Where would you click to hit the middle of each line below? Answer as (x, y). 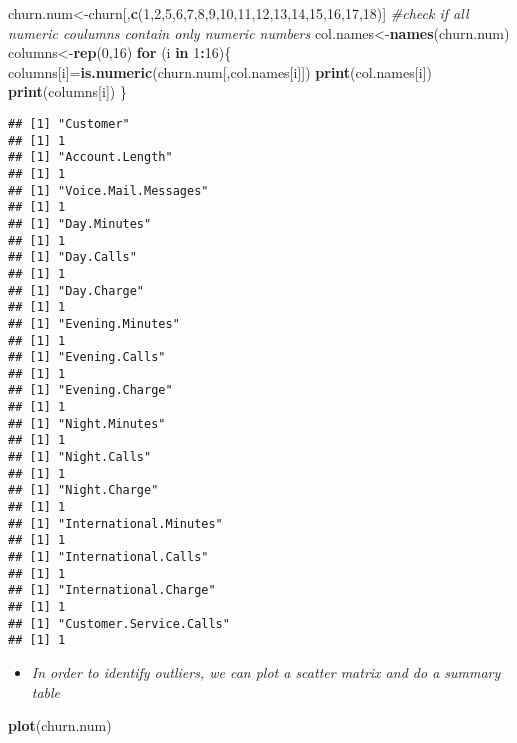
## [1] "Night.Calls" (80, 457)
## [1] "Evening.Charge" (90, 390)
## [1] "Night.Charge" (83, 490)
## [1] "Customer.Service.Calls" (119, 623)
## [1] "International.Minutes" (115, 523)
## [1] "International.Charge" (112, 590)
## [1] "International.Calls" (108, 557)
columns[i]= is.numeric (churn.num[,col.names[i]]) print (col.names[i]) (220, 71)
